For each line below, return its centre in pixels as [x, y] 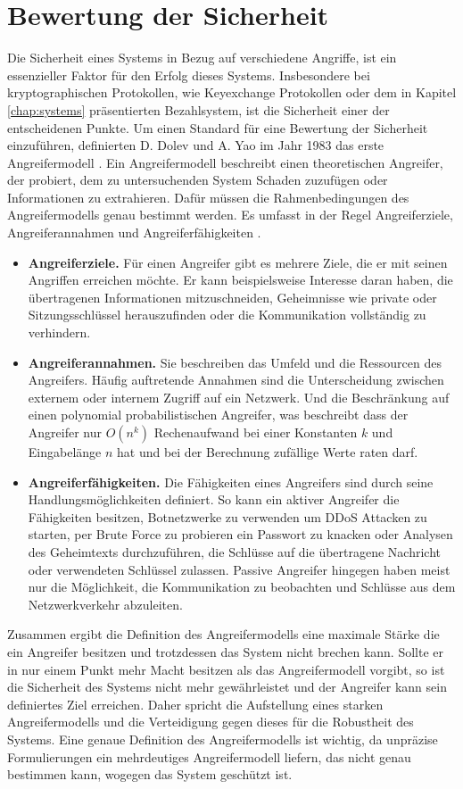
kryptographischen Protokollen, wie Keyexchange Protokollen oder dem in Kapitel [232, 92]
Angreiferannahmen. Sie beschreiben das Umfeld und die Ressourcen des [235, 362]
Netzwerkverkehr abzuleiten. [105, 604]
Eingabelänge [65, 452]
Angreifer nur [65, 432]
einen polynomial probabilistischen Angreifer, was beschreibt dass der [218, 415]
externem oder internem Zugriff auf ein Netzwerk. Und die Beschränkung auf [239, 397]
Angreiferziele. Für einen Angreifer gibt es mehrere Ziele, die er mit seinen [238, 262]
